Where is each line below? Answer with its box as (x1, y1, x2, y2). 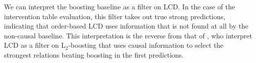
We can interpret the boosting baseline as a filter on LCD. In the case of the (4, 1, 235, 11)
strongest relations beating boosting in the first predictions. (4, 49, 184, 60)
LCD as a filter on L (4, 40, 66, 50)
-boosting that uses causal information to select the (68, 40, 223, 50)
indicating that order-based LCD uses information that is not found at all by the (4, 21, 249, 31)
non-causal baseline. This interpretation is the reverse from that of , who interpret (4, 30, 253, 40)
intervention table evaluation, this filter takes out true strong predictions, (4, 11, 225, 21)
